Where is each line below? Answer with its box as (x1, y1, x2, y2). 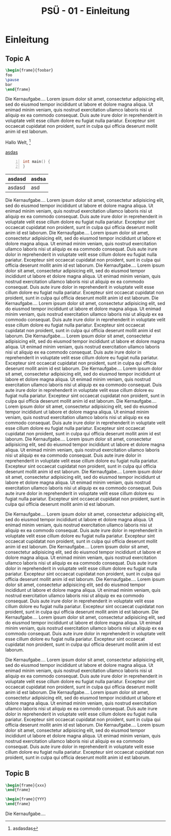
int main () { (22, 159, 50, 165)
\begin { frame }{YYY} (5, 797, 47, 802)
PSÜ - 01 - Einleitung (41, 5, 130, 17)
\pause (5, 77, 19, 82)
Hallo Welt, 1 (5, 138, 31, 146)
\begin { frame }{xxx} (5, 782, 47, 788)
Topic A (5, 54, 31, 63)
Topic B (5, 769, 30, 778)
